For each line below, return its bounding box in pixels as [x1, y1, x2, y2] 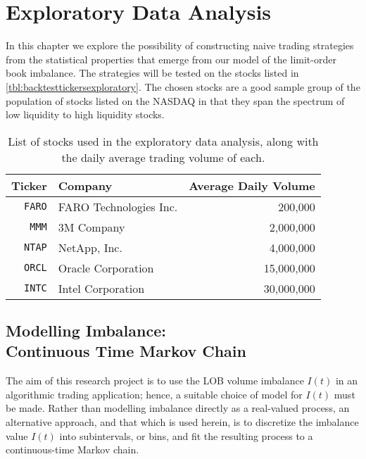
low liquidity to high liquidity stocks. [6, 107, 165, 122]
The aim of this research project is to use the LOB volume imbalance [6, 373, 304, 388]
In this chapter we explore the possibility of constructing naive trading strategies [6, 38, 354, 53]
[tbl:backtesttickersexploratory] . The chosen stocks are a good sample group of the [6, 79, 360, 94]
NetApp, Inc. [58, 239, 122, 256]
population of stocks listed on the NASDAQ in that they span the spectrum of [6, 93, 345, 108]
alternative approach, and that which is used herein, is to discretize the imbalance [6, 415, 359, 429]
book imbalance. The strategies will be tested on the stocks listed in [6, 65, 299, 80]
